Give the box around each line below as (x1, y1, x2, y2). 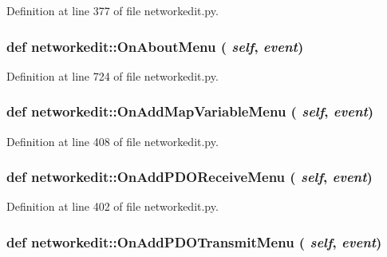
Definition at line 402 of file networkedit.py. (6, 198, 219, 215)
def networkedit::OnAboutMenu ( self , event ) (6, 36, 304, 56)
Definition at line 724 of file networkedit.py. (6, 67, 219, 84)
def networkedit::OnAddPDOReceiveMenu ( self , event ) (6, 167, 373, 187)
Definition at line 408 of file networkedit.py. (6, 132, 219, 149)
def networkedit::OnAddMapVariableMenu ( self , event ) (6, 101, 374, 121)
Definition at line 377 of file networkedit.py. (6, 2, 219, 18)
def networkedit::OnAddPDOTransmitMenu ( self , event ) (6, 231, 382, 251)
